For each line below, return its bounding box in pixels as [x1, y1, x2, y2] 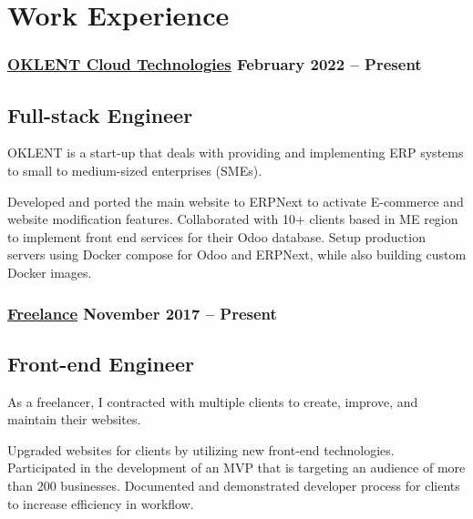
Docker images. [7, 262, 92, 281]
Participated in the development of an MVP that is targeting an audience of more [7, 458, 466, 477]
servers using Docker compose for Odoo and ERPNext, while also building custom [7, 245, 467, 264]
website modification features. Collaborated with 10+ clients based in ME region [7, 209, 458, 229]
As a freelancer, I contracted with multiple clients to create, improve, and [7, 392, 418, 411]
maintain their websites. [7, 410, 141, 429]
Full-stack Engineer [7, 100, 193, 128]
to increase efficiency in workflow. [7, 494, 194, 513]
